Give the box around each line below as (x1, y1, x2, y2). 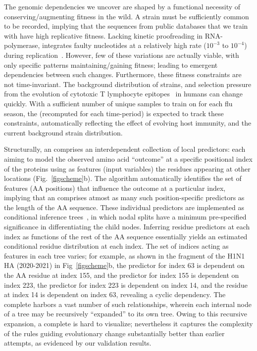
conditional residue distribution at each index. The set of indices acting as (4, 241, 229, 251)
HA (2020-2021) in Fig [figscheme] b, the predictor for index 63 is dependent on (4, 260, 245, 270)
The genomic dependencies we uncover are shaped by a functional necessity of (4, 1, 241, 11)
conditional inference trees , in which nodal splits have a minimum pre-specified (4, 212, 247, 222)
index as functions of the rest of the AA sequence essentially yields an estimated (4, 231, 248, 241)
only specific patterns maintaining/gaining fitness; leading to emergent (4, 59, 218, 70)
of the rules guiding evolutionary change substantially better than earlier (4, 328, 225, 338)
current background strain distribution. (4, 127, 123, 137)
